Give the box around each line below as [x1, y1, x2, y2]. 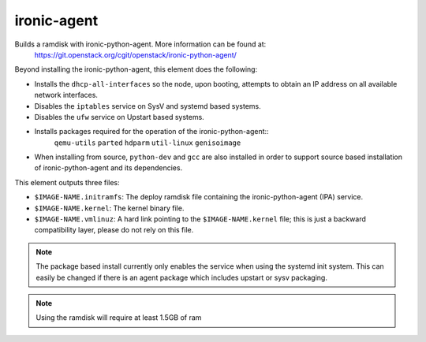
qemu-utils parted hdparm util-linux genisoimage [54, 138, 241, 147]
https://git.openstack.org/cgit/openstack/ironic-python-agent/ [34, 50, 237, 59]
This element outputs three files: [14, 177, 120, 187]
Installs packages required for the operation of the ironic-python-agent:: [34, 127, 269, 136]
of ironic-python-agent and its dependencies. [34, 163, 183, 173]
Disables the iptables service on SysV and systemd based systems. [34, 101, 261, 110]
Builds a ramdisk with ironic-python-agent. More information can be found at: [14, 39, 267, 49]
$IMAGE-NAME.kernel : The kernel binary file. [34, 203, 185, 213]
